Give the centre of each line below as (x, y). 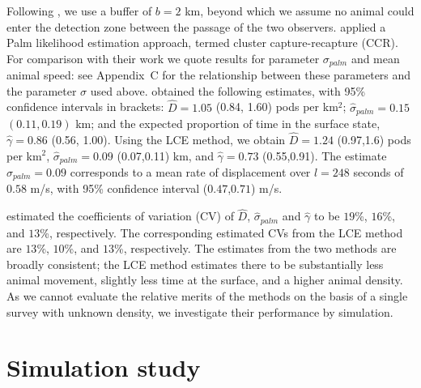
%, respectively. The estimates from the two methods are (255, 248)
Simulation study (104, 367)
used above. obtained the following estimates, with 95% (228, 90)
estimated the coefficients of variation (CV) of (120, 216)
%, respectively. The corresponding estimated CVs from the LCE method (221, 232)
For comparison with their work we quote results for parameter (163, 58)
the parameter (42, 90)
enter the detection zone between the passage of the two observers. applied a (196, 26)
